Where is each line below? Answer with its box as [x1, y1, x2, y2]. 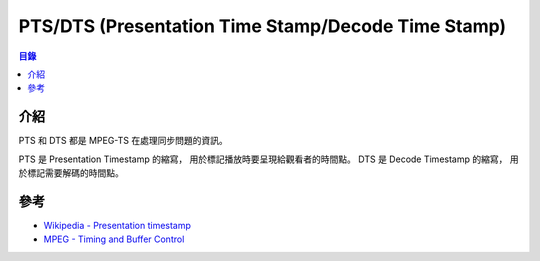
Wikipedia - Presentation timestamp [43, 219, 192, 231]
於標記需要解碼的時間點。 [18, 167, 124, 179]
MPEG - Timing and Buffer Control [43, 233, 185, 245]
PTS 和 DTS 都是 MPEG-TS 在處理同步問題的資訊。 [18, 135, 229, 147]
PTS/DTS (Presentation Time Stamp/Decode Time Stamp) [18, 15, 507, 37]
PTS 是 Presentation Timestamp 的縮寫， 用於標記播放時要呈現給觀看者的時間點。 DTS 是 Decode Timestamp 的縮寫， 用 [18, 153, 519, 165]
